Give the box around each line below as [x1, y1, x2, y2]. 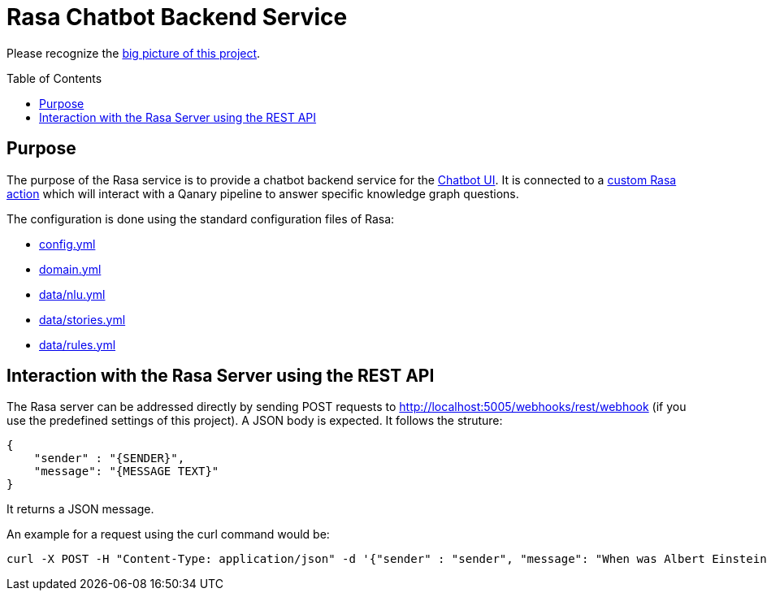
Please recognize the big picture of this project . [6, 45, 261, 60]
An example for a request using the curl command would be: [6, 527, 330, 542]
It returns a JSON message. [6, 502, 154, 517]
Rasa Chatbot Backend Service [6, 3, 348, 31]
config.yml [39, 236, 96, 251]
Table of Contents [6, 71, 102, 85]
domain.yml [39, 262, 102, 276]
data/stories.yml [39, 312, 126, 327]
